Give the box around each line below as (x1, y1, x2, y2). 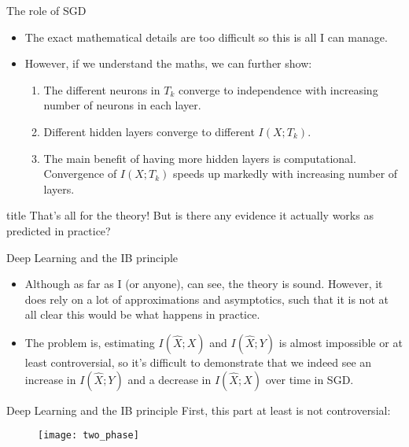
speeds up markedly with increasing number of (173, 165, 398, 182)
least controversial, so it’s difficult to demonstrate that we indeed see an (24, 353, 372, 370)
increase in (24, 371, 76, 387)
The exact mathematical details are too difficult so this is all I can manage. (24, 28, 388, 45)
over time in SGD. (265, 371, 354, 387)
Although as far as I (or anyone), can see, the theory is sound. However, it (24, 275, 383, 292)
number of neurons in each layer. (43, 97, 201, 113)
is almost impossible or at (278, 334, 403, 350)
